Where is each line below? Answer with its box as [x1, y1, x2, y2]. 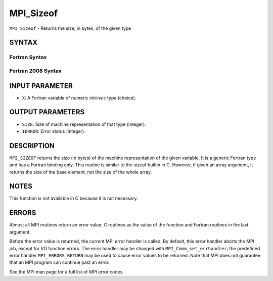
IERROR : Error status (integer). [22, 128, 85, 134]
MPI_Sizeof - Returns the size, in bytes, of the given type [9, 25, 131, 31]
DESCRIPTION [9, 142, 55, 150]
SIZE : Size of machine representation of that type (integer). [22, 121, 146, 127]
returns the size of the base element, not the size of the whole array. [9, 169, 152, 175]
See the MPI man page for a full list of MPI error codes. [9, 268, 124, 275]
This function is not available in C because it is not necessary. [9, 195, 139, 202]
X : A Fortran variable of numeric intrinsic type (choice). [22, 95, 136, 101]
